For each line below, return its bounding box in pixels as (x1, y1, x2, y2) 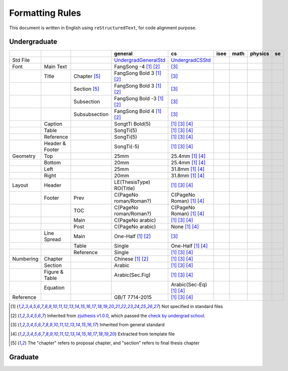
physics (250, 50, 270, 57)
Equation (44, 284, 65, 291)
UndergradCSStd (171, 57, 211, 64)
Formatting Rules (9, 7, 81, 18)
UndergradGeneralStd (114, 57, 166, 64)
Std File (12, 57, 30, 64)
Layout (12, 182, 28, 189)
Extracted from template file (117, 331, 175, 337)
